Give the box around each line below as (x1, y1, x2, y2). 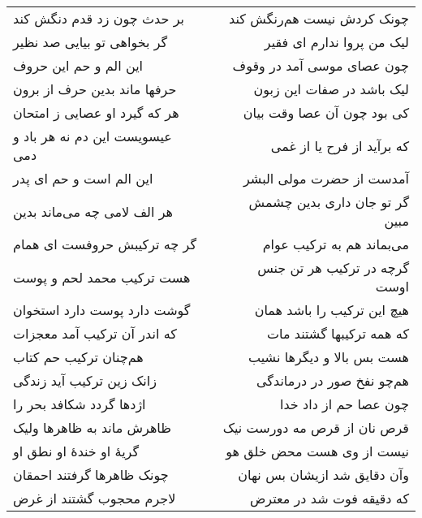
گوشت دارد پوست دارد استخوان (13, 300, 191, 319)
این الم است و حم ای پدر (13, 169, 153, 188)
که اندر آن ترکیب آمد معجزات (13, 324, 177, 343)
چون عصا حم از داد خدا (280, 395, 409, 413)
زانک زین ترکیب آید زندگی (13, 371, 157, 390)
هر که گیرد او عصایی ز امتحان (13, 103, 179, 122)
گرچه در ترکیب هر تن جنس (257, 258, 409, 277)
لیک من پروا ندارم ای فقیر (264, 32, 409, 51)
